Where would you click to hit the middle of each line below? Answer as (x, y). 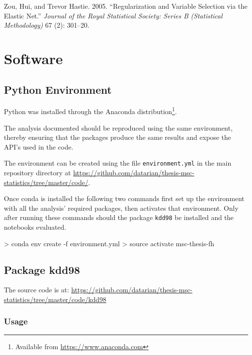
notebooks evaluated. (35, 227)
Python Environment (58, 89)
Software (33, 58)
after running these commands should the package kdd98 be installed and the (119, 217)
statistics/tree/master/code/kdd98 (55, 299)
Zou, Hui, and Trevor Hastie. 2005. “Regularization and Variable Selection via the (126, 6)
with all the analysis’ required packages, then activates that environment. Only (121, 208)
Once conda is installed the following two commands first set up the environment (124, 198)
